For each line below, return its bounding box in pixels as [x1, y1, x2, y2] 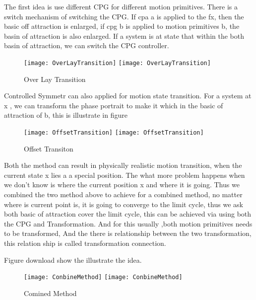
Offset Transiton [24, 143, 73, 153]
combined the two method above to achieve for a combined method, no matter [4, 189, 243, 200]
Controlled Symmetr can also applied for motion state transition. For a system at [4, 90, 252, 101]
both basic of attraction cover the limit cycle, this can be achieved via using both [4, 209, 252, 219]
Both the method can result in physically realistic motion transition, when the [4, 160, 242, 170]
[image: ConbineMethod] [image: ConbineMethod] [24, 274, 183, 281]
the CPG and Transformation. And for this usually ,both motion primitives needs [4, 218, 253, 228]
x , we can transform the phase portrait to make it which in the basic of [4, 100, 223, 110]
